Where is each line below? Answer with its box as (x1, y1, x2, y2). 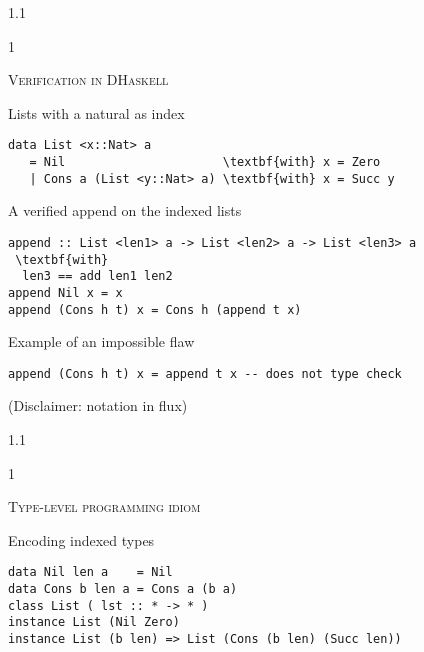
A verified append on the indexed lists (8, 200, 242, 221)
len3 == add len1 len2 (22, 269, 173, 284)
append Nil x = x (8, 285, 123, 300)
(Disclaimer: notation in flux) (8, 395, 188, 416)
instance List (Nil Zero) (8, 615, 180, 630)
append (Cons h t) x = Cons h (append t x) (8, 302, 302, 317)
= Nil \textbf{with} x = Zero (29, 155, 381, 170)
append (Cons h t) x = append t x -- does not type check (8, 366, 402, 381)
